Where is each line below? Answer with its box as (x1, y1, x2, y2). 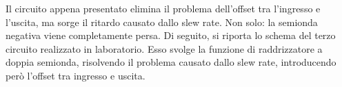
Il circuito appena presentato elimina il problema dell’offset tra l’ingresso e (6, 1, 321, 15)
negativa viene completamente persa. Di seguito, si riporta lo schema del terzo (6, 28, 336, 42)
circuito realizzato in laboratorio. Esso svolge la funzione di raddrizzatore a (6, 41, 323, 55)
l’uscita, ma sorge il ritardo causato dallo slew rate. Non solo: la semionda (6, 14, 318, 29)
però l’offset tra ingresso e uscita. (6, 68, 145, 82)
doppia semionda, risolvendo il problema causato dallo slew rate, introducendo (6, 55, 336, 69)
